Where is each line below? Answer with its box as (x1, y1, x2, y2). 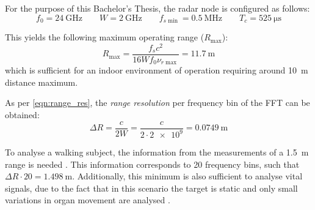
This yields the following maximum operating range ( (5, 31, 205, 43)
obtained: (5, 108, 40, 121)
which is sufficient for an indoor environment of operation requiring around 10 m (5, 64, 308, 77)
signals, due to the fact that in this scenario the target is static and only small (5, 181, 298, 194)
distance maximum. (5, 75, 78, 88)
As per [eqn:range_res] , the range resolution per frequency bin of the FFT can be (5, 96, 310, 109)
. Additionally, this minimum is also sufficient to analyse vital (72, 170, 303, 182)
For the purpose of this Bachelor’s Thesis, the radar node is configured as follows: (5, 2, 310, 14)
